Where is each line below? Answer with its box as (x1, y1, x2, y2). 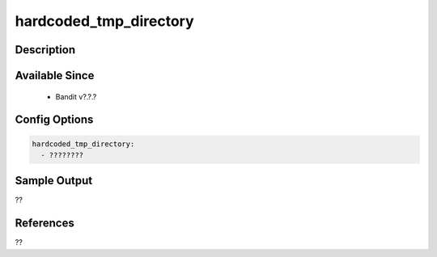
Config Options (15, 113, 94, 127)
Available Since (15, 69, 95, 82)
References (15, 217, 74, 230)
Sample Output (15, 174, 93, 187)
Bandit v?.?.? (55, 91, 97, 101)
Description (15, 43, 76, 57)
